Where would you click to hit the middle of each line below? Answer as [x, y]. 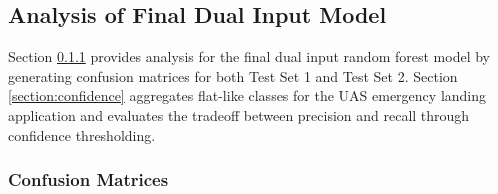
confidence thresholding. [82, 134]
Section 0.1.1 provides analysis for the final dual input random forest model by [249, 56]
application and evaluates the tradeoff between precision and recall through [239, 114]
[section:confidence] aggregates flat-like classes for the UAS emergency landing [247, 95]
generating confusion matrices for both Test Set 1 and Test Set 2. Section [233, 75]
